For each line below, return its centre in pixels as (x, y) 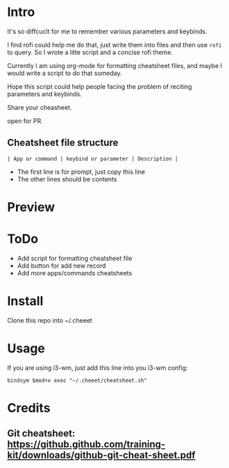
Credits (29, 408)
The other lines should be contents (67, 179)
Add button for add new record (61, 266)
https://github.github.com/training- (86, 445)
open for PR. (25, 121)
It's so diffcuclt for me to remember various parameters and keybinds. (107, 31)
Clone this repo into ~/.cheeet (50, 320)
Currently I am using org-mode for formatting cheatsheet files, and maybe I (115, 65)
